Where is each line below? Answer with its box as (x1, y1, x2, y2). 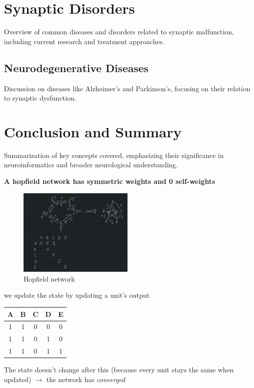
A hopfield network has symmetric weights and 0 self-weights (4, 176, 215, 186)
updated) (4, 374, 31, 384)
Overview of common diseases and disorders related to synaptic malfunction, (4, 26, 234, 37)
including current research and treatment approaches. (4, 36, 165, 46)
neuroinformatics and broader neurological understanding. (4, 159, 178, 170)
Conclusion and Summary (4, 121, 182, 141)
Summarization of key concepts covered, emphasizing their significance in (4, 150, 224, 160)
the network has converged (46, 374, 126, 384)
